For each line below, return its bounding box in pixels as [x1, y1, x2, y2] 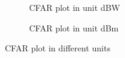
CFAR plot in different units [5, 42, 110, 54]
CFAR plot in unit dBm [29, 21, 119, 34]
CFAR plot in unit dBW [29, 1, 120, 13]
